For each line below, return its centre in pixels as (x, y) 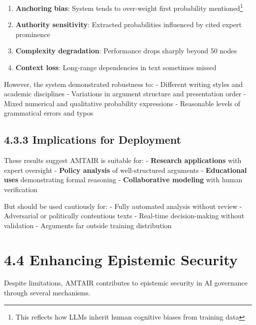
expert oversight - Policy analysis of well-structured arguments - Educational (126, 170)
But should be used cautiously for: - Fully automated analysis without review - (123, 206)
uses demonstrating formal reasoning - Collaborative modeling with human (123, 180)
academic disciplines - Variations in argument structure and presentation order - (125, 94)
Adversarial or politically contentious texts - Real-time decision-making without (124, 216)
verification (21, 189)
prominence (33, 34)
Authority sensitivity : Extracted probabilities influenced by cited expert (128, 24)
